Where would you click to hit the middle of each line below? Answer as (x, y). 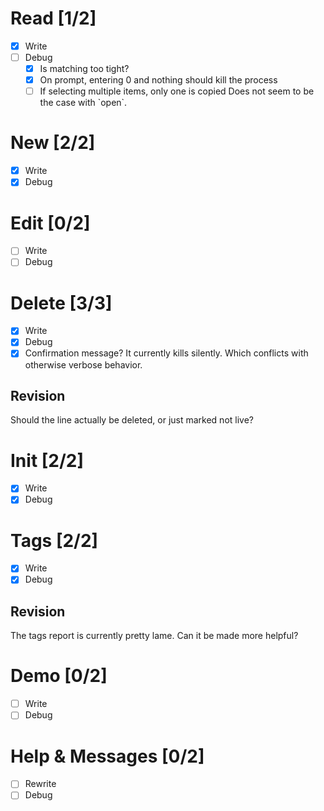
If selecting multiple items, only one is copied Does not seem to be (177, 91)
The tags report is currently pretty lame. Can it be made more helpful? (154, 636)
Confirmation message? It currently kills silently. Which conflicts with (166, 353)
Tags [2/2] (54, 540)
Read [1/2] (53, 18)
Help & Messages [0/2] (107, 756)
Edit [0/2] (50, 223)
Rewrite (40, 784)
